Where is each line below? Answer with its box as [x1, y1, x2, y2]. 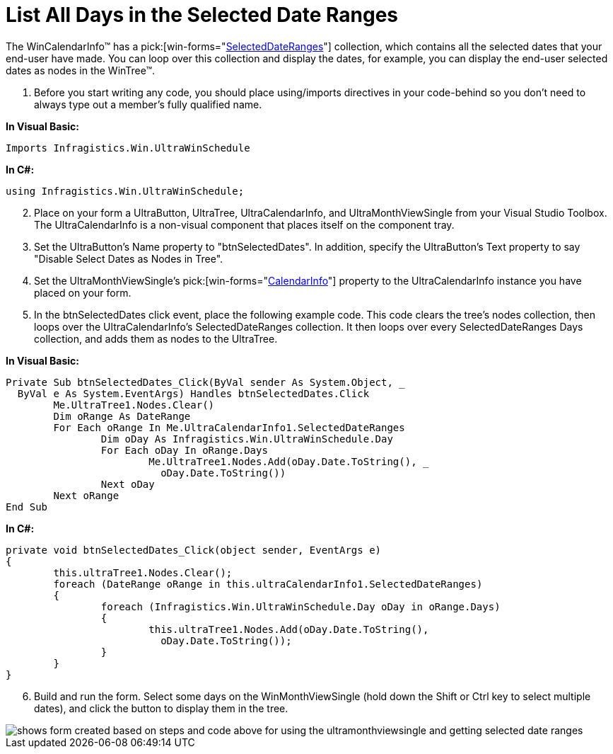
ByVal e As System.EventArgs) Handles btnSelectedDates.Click [17, 387, 370, 399]
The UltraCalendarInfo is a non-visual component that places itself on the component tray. [34, 218, 455, 231]
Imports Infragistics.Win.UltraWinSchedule [6, 142, 250, 154]
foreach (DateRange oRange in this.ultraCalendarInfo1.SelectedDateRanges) [53, 578, 483, 590]
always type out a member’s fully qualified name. [34, 98, 262, 110]
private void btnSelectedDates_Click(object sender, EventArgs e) [6, 544, 382, 556]
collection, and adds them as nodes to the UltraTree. [34, 332, 278, 345]
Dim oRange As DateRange [53, 410, 191, 422]
